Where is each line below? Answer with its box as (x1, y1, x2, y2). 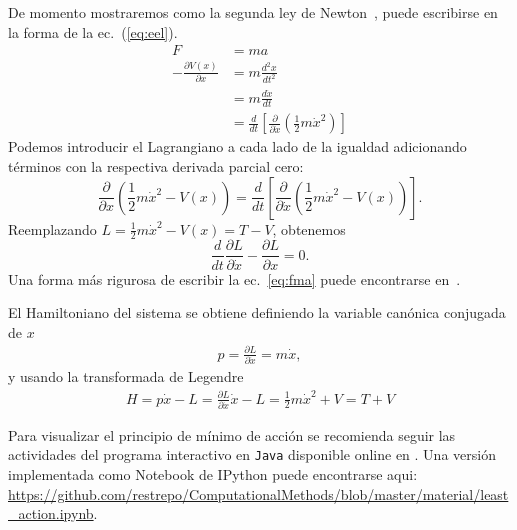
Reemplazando (8, 218, 97, 239)
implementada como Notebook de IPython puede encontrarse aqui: (8, 464, 418, 485)
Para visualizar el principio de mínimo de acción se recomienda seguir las (8, 424, 456, 445)
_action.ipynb (8, 503, 94, 524)
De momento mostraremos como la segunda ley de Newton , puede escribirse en (8, 2, 498, 22)
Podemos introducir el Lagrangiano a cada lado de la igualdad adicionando (8, 136, 467, 157)
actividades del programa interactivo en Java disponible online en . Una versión (8, 444, 496, 465)
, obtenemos (272, 218, 346, 239)
